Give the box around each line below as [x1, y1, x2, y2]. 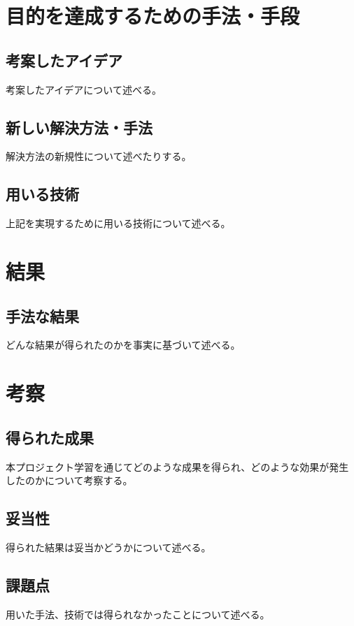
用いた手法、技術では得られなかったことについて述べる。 [6, 606, 270, 621]
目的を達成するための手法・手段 [6, 1, 300, 30]
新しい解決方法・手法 [6, 116, 153, 138]
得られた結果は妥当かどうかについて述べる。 [6, 539, 211, 554]
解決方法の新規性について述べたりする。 [6, 149, 192, 163]
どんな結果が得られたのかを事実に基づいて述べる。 [6, 337, 241, 352]
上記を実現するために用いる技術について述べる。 [6, 216, 231, 231]
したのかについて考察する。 [6, 473, 133, 488]
